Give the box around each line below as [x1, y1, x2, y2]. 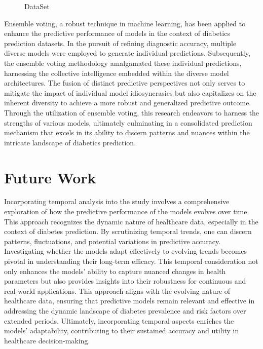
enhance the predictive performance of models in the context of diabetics [4, 28, 230, 38]
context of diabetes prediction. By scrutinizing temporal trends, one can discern [4, 226, 252, 237]
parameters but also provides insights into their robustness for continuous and [4, 276, 246, 286]
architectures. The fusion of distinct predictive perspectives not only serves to [4, 77, 245, 88]
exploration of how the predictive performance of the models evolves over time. [4, 206, 249, 217]
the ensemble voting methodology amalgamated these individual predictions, [4, 57, 242, 68]
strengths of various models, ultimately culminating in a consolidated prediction [4, 117, 252, 128]
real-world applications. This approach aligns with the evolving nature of [4, 285, 231, 296]
